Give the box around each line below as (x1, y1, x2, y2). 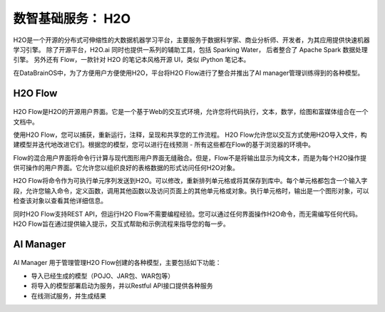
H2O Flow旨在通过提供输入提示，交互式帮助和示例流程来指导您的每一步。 (13, 219, 230, 228)
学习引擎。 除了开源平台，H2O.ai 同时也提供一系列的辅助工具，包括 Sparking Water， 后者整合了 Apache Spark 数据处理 (13, 45, 369, 53)
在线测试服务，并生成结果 (31, 291, 106, 300)
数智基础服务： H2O (13, 11, 131, 26)
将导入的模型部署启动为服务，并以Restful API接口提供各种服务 (31, 281, 213, 290)
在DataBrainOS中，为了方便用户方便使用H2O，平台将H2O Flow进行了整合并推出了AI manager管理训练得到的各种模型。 (13, 68, 364, 77)
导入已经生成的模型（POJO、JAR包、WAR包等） (31, 271, 175, 280)
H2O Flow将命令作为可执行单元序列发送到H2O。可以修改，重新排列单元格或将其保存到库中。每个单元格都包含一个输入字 (13, 177, 368, 185)
